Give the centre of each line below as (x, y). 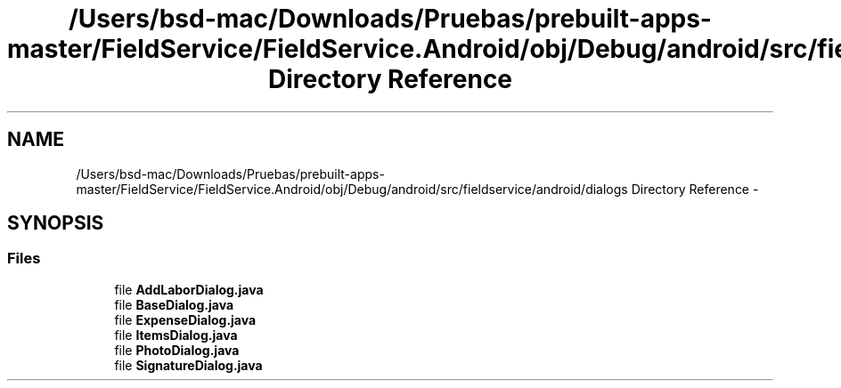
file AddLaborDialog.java (189, 289)
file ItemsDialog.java (176, 335)
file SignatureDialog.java (188, 365)
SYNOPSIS (56, 223)
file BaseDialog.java (174, 304)
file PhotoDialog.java (177, 350)
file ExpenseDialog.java (185, 319)
